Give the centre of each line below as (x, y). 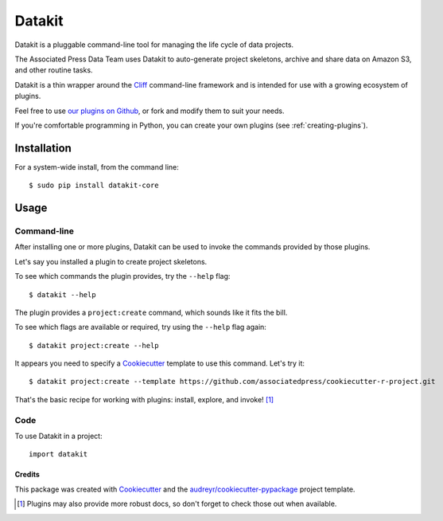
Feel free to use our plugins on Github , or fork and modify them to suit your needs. (150, 111)
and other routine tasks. (54, 70)
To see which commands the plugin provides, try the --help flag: (122, 276)
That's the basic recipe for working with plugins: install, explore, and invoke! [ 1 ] (144, 399)
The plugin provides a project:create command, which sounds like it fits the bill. (151, 312)
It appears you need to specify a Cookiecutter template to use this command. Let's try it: (160, 363)
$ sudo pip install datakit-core (94, 186)
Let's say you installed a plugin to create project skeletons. (111, 261)
